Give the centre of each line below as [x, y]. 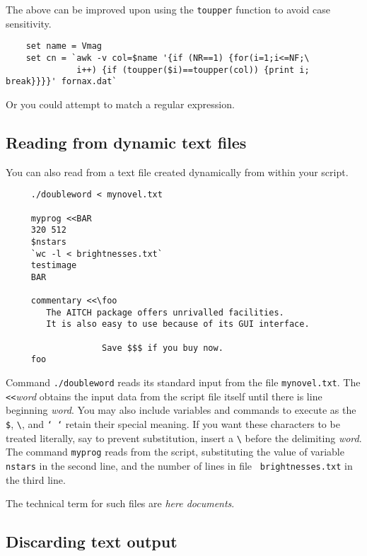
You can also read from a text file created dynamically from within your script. [177, 172]
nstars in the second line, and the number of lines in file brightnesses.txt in [179, 465]
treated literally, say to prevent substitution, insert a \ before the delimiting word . [184, 438]
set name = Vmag [64, 46]
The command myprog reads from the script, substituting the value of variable [175, 452]
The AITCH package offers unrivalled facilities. [165, 312]
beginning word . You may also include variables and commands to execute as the [181, 410]
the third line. [36, 479]
